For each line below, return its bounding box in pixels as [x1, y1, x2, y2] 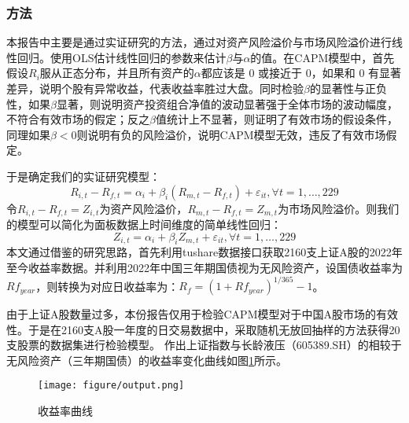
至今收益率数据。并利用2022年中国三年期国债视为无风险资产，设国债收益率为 [6, 259, 403, 275]
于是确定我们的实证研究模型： [6, 167, 160, 184]
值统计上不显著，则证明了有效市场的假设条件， [155, 111, 398, 127]
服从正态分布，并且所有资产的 [39, 64, 194, 81]
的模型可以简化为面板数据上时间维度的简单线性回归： [6, 216, 282, 233]
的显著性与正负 [309, 80, 387, 96]
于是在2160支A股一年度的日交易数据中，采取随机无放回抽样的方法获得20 [28, 321, 400, 337]
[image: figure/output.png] [38, 380, 185, 392]
